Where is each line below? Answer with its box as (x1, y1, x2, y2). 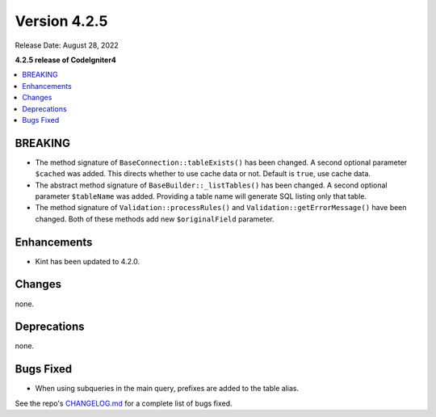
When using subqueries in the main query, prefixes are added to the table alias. (35, 384, 299, 394)
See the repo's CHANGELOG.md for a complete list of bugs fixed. (15, 398, 233, 408)
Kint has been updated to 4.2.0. (35, 256, 140, 266)
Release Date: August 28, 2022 (15, 40, 119, 50)
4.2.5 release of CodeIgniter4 (15, 55, 117, 65)
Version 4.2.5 (15, 12, 108, 30)
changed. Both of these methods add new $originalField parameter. (35, 214, 275, 224)
